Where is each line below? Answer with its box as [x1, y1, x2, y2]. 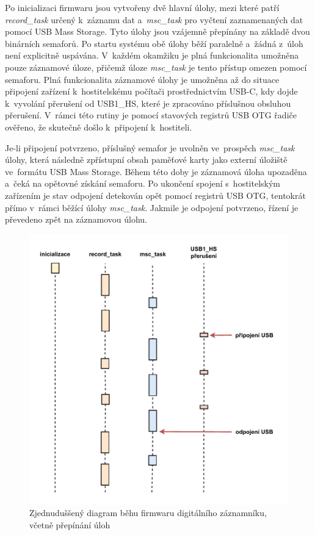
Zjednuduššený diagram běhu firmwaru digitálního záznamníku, [29, 506, 267, 519]
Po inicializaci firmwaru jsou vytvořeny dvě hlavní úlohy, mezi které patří [5, 1, 280, 13]
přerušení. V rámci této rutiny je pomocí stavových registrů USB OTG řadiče [5, 109, 297, 121]
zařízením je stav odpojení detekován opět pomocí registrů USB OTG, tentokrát [5, 189, 306, 201]
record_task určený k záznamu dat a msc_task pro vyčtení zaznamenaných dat [5, 13, 303, 26]
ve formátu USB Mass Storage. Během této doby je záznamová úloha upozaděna [5, 165, 307, 178]
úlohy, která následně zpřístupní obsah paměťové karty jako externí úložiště [5, 153, 288, 166]
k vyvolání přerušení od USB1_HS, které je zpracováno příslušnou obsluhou [5, 96, 291, 109]
